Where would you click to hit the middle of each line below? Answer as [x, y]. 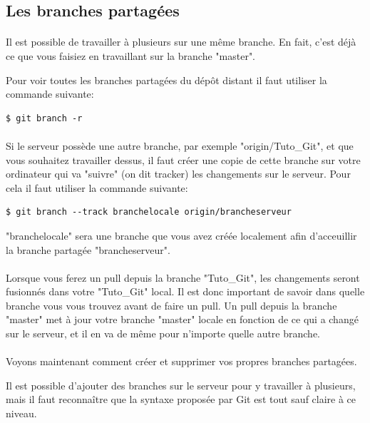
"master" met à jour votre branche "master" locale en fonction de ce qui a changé [182, 319]
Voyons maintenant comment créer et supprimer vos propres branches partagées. [181, 361]
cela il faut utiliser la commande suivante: [97, 187]
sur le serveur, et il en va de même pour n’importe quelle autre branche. [163, 333]
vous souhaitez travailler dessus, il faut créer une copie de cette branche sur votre [183, 159]
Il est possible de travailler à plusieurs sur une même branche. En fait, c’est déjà [181, 42]
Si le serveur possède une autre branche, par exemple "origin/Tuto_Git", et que [180, 145]
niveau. [21, 413]
